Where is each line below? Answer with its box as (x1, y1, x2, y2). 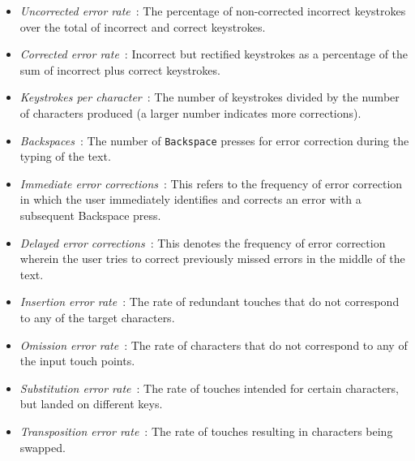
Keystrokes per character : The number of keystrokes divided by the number (19, 88, 400, 106)
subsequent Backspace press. (19, 207, 161, 223)
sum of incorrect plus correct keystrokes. (19, 61, 220, 78)
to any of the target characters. (19, 308, 175, 325)
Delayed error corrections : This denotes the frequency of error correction (19, 234, 386, 251)
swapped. (19, 438, 66, 455)
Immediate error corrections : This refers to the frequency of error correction (19, 174, 403, 192)
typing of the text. (19, 148, 111, 165)
